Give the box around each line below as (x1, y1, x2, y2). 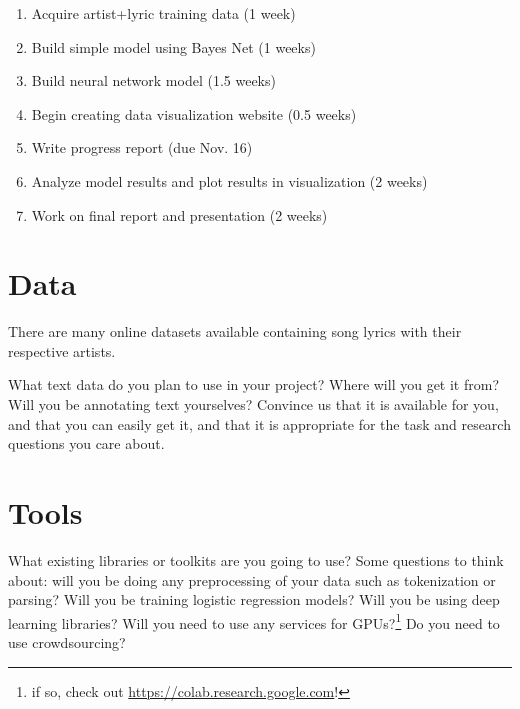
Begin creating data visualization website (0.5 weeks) (31, 103, 357, 124)
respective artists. (8, 340, 116, 361)
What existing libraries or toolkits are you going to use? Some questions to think (8, 549, 504, 570)
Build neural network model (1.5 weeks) (31, 70, 276, 91)
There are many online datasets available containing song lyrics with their (8, 321, 462, 342)
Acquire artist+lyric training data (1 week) (31, 3, 296, 23)
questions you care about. (8, 433, 165, 454)
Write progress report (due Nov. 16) (31, 137, 253, 158)
